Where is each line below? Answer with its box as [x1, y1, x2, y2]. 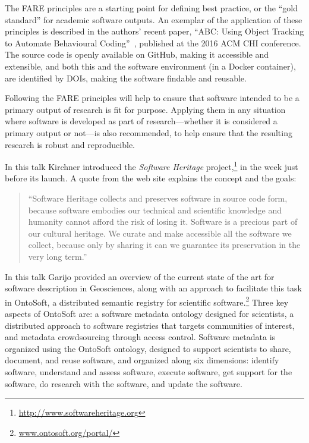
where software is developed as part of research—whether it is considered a [5, 115, 278, 127]
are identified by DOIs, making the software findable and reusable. [5, 71, 247, 84]
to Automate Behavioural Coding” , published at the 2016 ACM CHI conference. [5, 36, 301, 49]
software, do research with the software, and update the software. [5, 377, 242, 389]
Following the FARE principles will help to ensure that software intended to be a [5, 92, 299, 104]
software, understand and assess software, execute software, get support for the [5, 365, 292, 378]
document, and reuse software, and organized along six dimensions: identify [5, 354, 279, 366]
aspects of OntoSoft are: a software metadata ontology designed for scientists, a [5, 307, 294, 319]
